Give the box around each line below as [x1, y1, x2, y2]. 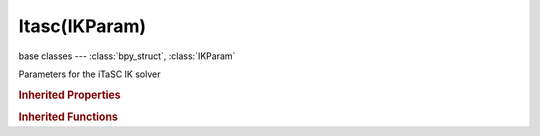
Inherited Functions [18, 110, 119, 124]
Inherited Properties [18, 88, 122, 102]
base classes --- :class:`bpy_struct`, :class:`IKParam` [18, 50, 236, 62]
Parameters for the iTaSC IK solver [18, 68, 161, 80]
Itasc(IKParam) [18, 15, 147, 37]
